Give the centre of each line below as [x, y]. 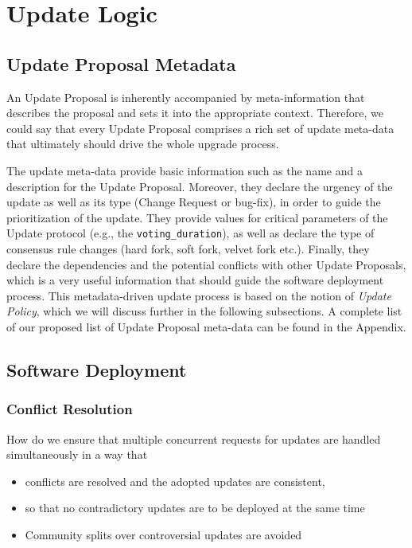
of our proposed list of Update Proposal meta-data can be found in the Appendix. [206, 326]
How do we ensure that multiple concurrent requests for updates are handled [194, 438]
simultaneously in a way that [77, 454]
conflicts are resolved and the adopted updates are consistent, [175, 481]
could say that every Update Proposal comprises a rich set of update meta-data [200, 128]
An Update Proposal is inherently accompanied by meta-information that [186, 97]
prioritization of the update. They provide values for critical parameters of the [197, 217]
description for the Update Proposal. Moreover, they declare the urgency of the [200, 186]
